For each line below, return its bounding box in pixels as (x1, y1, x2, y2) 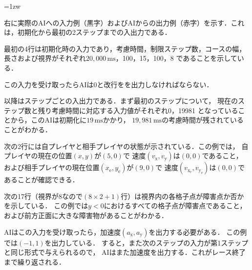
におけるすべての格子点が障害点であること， (104, 200, 247, 211)
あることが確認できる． (4, 174, 79, 185)
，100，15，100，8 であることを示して (115, 53, 237, 63)
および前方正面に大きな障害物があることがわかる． (4, 210, 168, 220)
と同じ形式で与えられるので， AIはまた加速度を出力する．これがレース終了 (4, 247, 246, 257)
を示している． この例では (4, 200, 88, 211)
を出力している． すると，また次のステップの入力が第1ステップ (44, 237, 249, 247)
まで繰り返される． (4, 256, 65, 267)
